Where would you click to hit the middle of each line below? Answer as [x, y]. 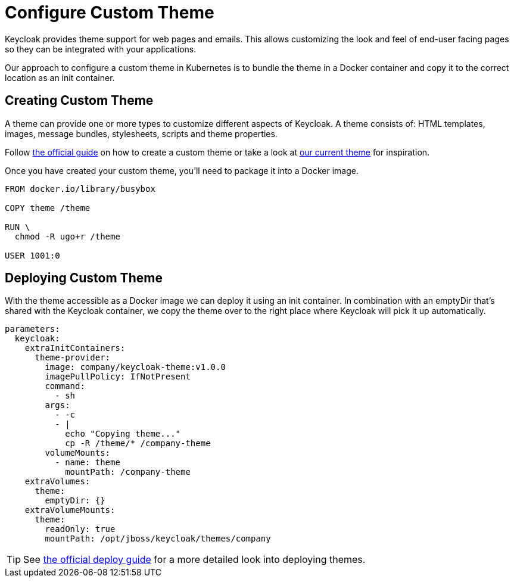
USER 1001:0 [32, 255]
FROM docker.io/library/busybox [80, 189]
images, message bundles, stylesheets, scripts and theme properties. [141, 133]
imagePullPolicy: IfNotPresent [118, 377]
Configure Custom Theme [110, 13]
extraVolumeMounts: [70, 510]
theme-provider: [73, 358]
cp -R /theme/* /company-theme [138, 443]
